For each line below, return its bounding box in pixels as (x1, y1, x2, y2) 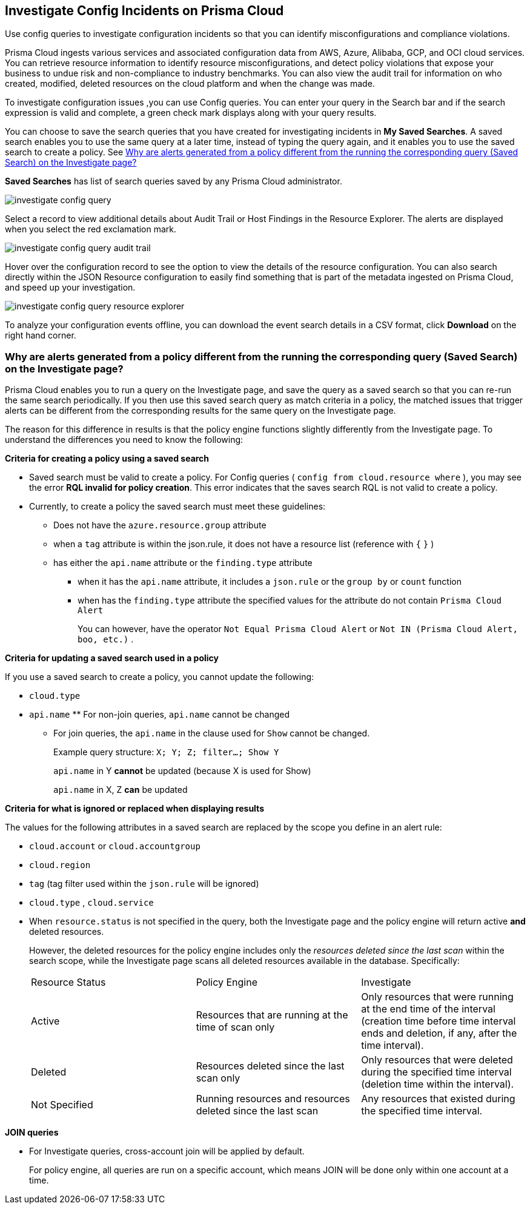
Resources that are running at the (196, 1009, 348, 1022)
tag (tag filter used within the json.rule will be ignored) (29, 878, 259, 889)
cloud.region (29, 860, 91, 871)
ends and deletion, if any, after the (361, 1027, 517, 1040)
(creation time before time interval (361, 1015, 516, 1028)
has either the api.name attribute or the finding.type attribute (53, 557, 313, 568)
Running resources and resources (196, 1093, 350, 1105)
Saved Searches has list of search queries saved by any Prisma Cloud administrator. (5, 176, 342, 187)
